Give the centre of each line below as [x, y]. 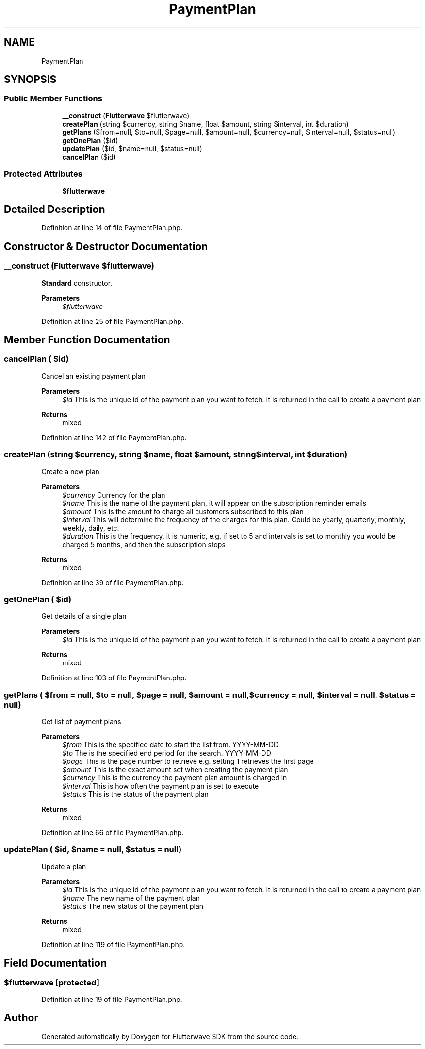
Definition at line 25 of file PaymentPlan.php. [113, 321]
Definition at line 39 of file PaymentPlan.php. [113, 582]
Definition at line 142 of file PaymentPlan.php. [114, 437]
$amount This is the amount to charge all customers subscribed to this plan [183, 511]
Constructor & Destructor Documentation [106, 246]
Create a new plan [70, 471]
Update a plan [64, 866]
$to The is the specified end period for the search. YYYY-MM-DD [167, 753]
